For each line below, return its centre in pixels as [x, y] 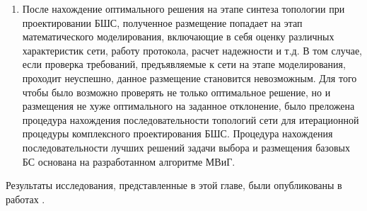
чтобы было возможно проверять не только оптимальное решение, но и [176, 92]
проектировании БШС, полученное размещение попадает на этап [162, 22]
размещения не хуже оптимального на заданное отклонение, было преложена [188, 106]
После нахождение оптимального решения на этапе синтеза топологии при [183, 8]
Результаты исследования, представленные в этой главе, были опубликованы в [174, 185]
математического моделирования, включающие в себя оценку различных [178, 36]
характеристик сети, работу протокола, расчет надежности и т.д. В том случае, [192, 50]
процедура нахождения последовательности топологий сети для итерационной [191, 119]
